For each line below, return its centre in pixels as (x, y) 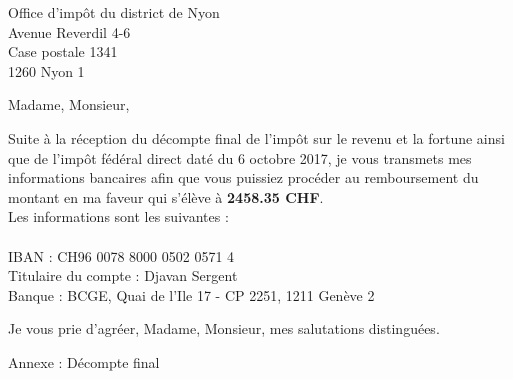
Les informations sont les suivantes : (118, 216)
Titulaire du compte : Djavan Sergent (123, 275)
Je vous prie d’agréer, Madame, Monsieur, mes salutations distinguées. (224, 328)
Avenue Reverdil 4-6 (69, 31)
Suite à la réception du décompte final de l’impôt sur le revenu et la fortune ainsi (256, 137)
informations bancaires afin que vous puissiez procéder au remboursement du (243, 177)
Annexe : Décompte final (84, 361)
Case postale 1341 (63, 51)
